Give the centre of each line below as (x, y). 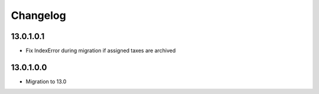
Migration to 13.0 (46, 81)
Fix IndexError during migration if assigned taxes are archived (101, 51)
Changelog (38, 15)
